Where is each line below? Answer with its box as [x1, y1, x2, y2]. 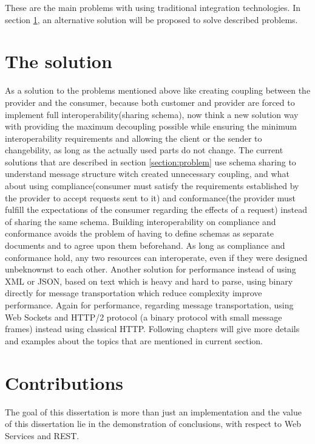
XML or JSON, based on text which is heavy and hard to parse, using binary [5, 274, 293, 287]
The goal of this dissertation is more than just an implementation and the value [5, 405, 302, 418]
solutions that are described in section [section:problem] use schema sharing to [5, 155, 296, 168]
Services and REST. [5, 429, 80, 442]
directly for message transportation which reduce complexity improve [5, 286, 262, 299]
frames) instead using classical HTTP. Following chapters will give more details [5, 322, 300, 335]
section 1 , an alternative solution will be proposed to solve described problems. [5, 13, 298, 26]
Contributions [5, 370, 124, 395]
